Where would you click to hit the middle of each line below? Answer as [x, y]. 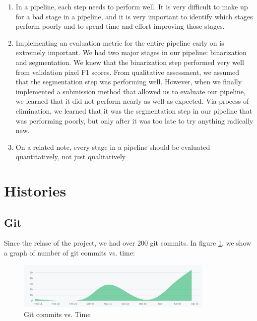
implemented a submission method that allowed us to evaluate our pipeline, [130, 91]
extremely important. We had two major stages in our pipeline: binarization [131, 52]
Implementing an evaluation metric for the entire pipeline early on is [120, 42]
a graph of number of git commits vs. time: [69, 253]
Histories [35, 191]
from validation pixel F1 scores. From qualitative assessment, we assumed [128, 72]
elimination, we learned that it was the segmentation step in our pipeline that [134, 110]
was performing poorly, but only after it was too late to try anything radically [134, 120]
